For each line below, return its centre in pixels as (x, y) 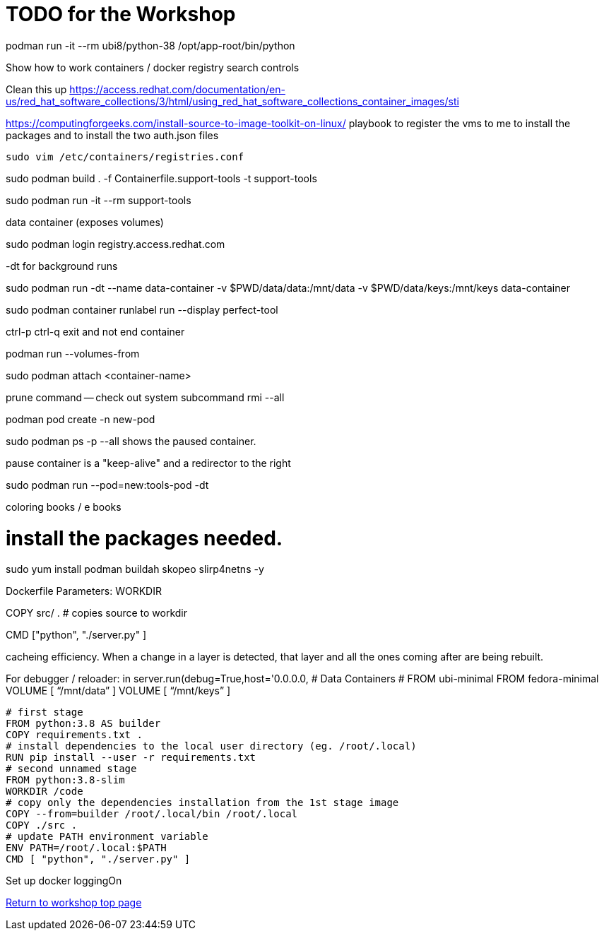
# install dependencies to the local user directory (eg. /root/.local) (211, 746)
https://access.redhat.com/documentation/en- (177, 89)
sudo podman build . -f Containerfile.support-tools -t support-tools (161, 178)
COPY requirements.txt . (74, 735)
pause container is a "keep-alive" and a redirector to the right (148, 463)
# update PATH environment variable (107, 837)
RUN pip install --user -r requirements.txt (131, 758)
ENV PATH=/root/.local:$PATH (86, 848)
